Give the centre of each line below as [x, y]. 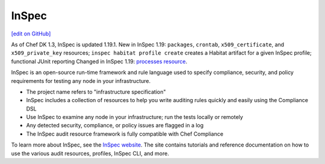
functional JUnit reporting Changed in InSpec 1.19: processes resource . [99, 61]
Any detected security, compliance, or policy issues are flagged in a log [115, 126]
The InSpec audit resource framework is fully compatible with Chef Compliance [125, 134]
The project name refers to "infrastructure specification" [96, 92]
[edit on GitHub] [31, 34]
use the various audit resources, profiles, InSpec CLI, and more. [90, 153]
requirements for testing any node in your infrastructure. [81, 80]
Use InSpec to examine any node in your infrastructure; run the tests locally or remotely [135, 117]
